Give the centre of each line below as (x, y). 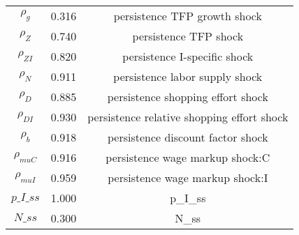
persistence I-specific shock (188, 56)
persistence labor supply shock (188, 76)
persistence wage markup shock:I (188, 177)
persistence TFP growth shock (188, 16)
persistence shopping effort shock (188, 97)
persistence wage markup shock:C (188, 157)
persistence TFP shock (188, 36)
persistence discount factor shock (188, 137)
